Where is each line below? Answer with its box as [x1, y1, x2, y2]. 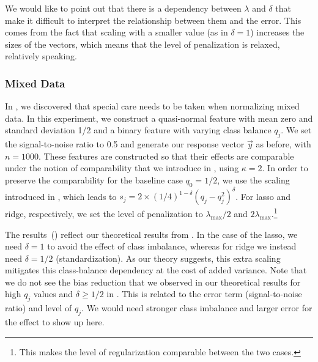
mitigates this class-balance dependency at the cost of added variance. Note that [5, 264, 307, 276]
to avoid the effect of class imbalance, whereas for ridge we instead [47, 240, 297, 253]
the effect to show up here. [5, 316, 105, 328]
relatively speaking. [5, 50, 77, 62]
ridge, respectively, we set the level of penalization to [5, 207, 203, 220]
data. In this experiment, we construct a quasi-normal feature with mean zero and [5, 111, 313, 124]
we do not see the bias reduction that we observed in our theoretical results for [5, 275, 301, 288]
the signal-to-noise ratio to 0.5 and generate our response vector [5, 138, 245, 150]
